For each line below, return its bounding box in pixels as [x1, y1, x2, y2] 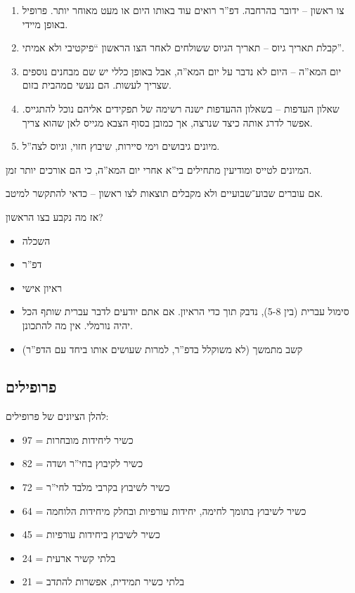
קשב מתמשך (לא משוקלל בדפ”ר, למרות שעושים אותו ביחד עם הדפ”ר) [22, 341, 303, 356]
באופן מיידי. [22, 16, 68, 31]
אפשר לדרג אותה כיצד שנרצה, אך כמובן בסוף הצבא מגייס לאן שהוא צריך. [22, 115, 313, 129]
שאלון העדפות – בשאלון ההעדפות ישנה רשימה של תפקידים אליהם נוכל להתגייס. [22, 101, 340, 115]
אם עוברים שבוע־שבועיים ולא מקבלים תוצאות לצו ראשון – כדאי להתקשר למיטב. [6, 186, 323, 200]
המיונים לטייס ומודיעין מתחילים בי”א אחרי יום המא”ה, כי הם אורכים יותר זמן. [6, 162, 312, 177]
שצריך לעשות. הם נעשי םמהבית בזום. [22, 77, 172, 92]
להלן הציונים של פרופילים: [6, 409, 109, 423]
